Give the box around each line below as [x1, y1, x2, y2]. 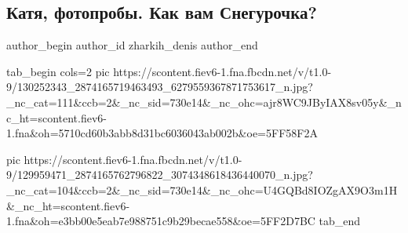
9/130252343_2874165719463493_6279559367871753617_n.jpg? [6, 78, 313, 95]
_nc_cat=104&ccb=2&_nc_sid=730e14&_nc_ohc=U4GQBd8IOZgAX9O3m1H [6, 181, 398, 198]
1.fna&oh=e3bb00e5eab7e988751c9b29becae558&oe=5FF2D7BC [6, 213, 315, 229]
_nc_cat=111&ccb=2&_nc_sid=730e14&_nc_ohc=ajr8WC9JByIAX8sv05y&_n [6, 93, 402, 110]
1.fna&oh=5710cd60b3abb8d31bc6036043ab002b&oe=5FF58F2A [6, 125, 318, 141]
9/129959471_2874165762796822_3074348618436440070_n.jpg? [6, 166, 313, 183]
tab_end [319, 213, 361, 229]
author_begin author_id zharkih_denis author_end [6, 37, 258, 53]
